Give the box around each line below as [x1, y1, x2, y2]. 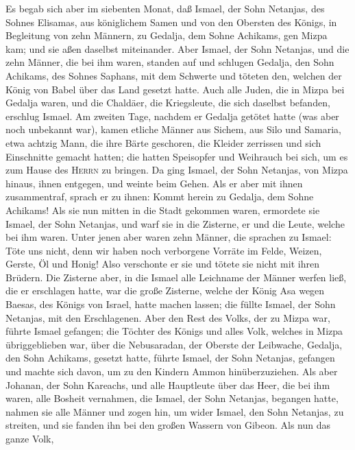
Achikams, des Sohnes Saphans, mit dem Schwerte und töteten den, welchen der [5, 68, 342, 82]
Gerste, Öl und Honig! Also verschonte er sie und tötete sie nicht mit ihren [5, 257, 319, 271]
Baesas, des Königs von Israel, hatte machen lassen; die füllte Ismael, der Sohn [5, 297, 336, 311]
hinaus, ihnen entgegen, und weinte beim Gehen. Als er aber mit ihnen [5, 176, 303, 190]
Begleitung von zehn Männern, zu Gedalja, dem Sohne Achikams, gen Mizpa [5, 28, 328, 43]
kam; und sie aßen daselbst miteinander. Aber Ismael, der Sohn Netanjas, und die [5, 41, 350, 56]
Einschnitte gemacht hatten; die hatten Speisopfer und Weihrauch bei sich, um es [5, 149, 348, 163]
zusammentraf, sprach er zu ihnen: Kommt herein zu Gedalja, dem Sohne [5, 189, 314, 204]
